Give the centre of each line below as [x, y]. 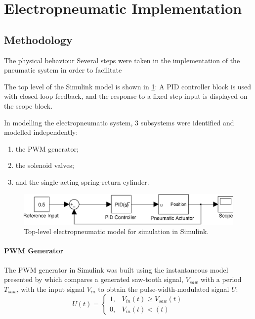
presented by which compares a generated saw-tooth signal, [94, 279]
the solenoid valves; [45, 165]
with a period [221, 279]
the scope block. [28, 105]
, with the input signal [50, 289]
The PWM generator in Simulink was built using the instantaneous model [116, 269]
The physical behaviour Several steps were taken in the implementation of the [122, 60]
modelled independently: [41, 132]
